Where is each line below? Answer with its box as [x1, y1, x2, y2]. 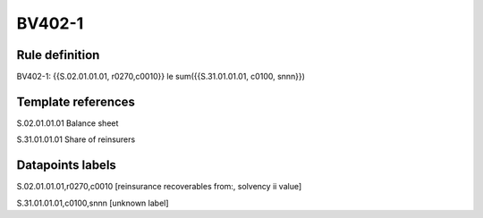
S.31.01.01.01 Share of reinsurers [16, 134, 136, 145]
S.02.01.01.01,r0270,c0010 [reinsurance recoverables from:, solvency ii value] [16, 181, 302, 192]
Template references [16, 94, 136, 109]
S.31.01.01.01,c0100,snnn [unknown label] [16, 197, 169, 208]
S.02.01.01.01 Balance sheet [16, 117, 119, 129]
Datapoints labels [16, 157, 116, 173]
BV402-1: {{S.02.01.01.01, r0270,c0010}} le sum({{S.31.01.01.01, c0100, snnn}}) [16, 71, 306, 82]
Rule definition [16, 47, 100, 63]
